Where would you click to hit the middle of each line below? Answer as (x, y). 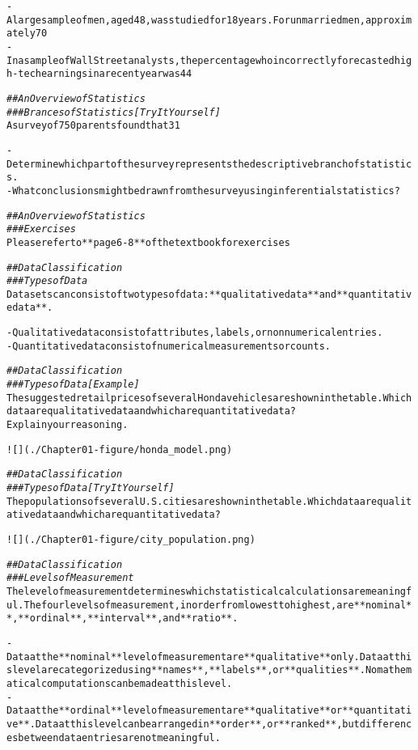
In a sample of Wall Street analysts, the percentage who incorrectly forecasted (201, 60)
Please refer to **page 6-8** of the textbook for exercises (148, 242)
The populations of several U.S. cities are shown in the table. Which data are (192, 501)
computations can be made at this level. (137, 683)
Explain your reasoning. (68, 425)
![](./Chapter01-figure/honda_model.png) (120, 449)
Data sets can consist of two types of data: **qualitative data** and (172, 294)
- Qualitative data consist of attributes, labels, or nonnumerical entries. (195, 333)
